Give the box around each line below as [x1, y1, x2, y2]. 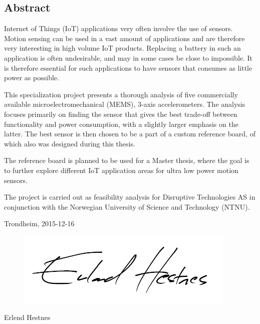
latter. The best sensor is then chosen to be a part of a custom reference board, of [4, 128, 255, 139]
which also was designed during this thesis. [4, 138, 135, 148]
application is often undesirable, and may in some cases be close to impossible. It [4, 52, 253, 63]
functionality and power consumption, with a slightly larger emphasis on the [4, 118, 238, 129]
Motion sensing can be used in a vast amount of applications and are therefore [4, 33, 245, 43]
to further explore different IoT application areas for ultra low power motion [4, 165, 238, 175]
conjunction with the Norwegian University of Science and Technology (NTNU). [4, 201, 250, 212]
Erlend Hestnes [4, 312, 51, 322]
